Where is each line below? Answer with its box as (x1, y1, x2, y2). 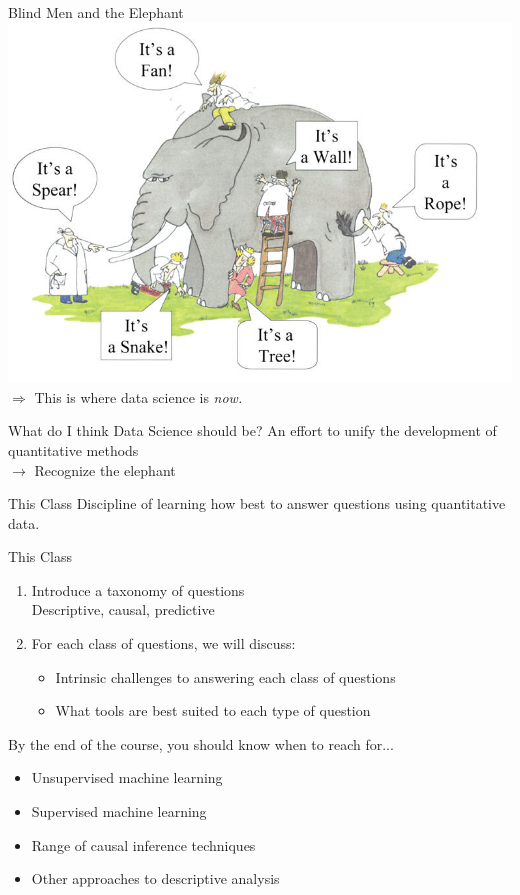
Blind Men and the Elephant (8, 2, 184, 22)
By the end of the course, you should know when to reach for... (8, 733, 394, 754)
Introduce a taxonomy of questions (31, 579, 245, 600)
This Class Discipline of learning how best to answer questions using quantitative (8, 493, 506, 514)
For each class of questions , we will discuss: (31, 633, 296, 654)
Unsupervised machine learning (31, 767, 223, 788)
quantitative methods (8, 439, 139, 460)
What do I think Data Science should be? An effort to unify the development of (8, 420, 497, 441)
